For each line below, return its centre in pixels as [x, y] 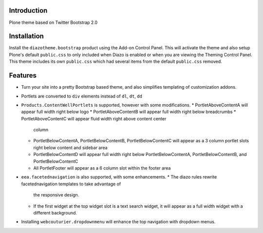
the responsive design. [56, 195]
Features [23, 76]
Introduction [28, 10]
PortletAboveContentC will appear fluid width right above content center [94, 118]
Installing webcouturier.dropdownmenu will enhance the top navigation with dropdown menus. [118, 222]
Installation [26, 36]
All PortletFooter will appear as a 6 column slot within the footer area [102, 168]
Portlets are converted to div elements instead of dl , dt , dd [82, 96]
